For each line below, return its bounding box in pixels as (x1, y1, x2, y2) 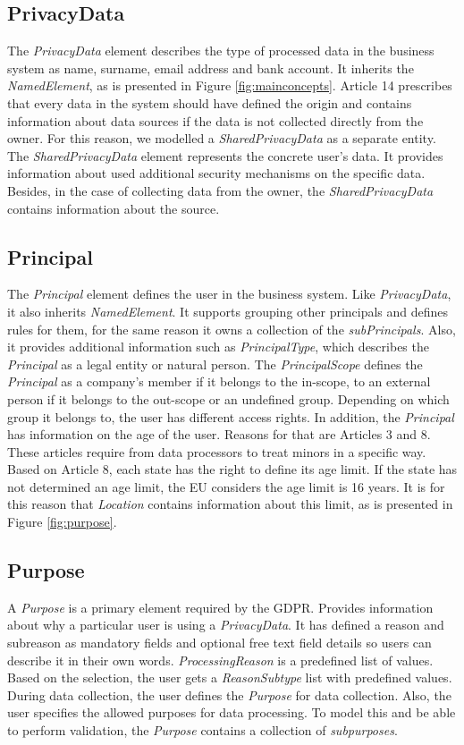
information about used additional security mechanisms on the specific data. (7, 164, 426, 182)
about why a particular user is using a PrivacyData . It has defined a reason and (7, 615, 444, 634)
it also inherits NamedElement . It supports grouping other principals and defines (7, 301, 449, 320)
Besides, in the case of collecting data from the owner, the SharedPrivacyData (7, 181, 434, 199)
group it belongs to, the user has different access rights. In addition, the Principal (7, 407, 454, 426)
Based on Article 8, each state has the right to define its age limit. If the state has (7, 460, 458, 478)
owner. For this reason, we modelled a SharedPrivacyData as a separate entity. (7, 129, 436, 148)
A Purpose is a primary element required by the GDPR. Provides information (7, 597, 434, 616)
